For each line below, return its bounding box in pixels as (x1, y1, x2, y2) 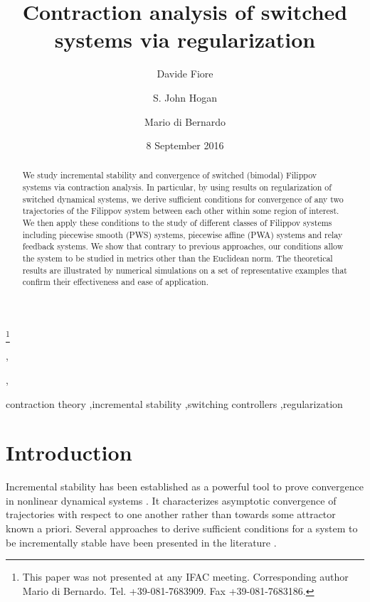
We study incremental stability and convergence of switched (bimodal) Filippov (22, 169, 317, 181)
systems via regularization (54, 25, 316, 54)
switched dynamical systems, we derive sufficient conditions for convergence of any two (22, 193, 344, 205)
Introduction (6, 438, 132, 467)
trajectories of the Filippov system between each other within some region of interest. (22, 205, 339, 217)
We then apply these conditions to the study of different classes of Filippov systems (22, 217, 332, 229)
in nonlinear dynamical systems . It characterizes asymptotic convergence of (6, 493, 337, 507)
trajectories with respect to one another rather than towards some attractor (6, 507, 336, 522)
